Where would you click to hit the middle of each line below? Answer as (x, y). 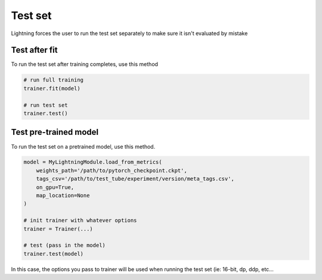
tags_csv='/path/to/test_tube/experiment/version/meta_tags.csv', (135, 179)
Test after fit (34, 50)
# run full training (53, 80)
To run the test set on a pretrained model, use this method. (83, 146)
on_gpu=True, (55, 187)
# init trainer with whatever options (80, 221)
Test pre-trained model (55, 132)
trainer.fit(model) (52, 88)
